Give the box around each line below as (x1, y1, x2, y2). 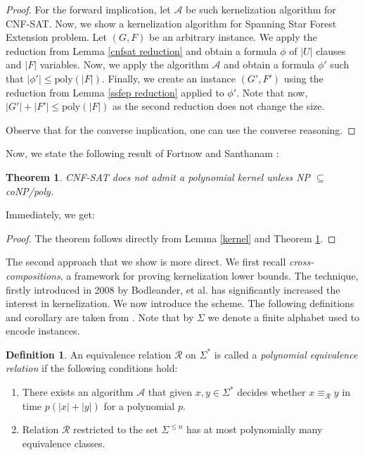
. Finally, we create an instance (101, 70, 236, 85)
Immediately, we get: (6, 207, 95, 222)
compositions (6, 268, 60, 282)
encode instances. (6, 323, 80, 338)
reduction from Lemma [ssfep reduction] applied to (6, 85, 224, 99)
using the (283, 70, 324, 85)
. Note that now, (236, 85, 308, 99)
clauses (316, 43, 346, 58)
